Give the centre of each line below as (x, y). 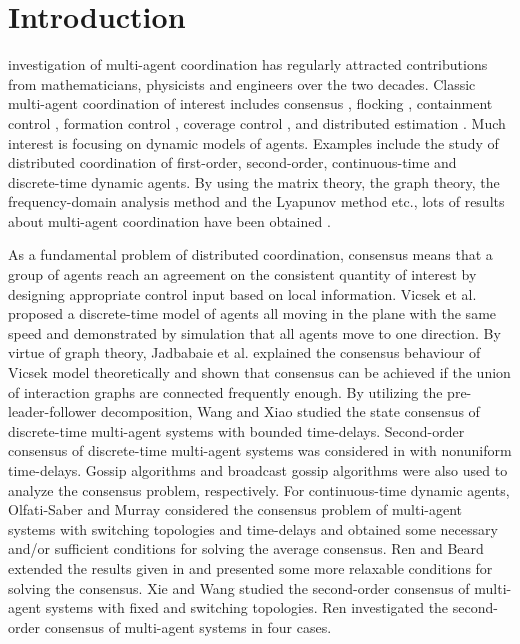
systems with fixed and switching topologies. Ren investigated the (247, 607)
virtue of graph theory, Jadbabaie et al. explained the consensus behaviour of (244, 352)
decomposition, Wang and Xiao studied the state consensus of (290, 411)
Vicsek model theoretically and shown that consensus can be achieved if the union (259, 372)
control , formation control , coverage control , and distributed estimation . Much (257, 122)
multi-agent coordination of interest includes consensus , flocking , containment (250, 103)
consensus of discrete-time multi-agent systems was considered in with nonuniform (260, 450)
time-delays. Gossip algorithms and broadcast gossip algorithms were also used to (258, 470)
